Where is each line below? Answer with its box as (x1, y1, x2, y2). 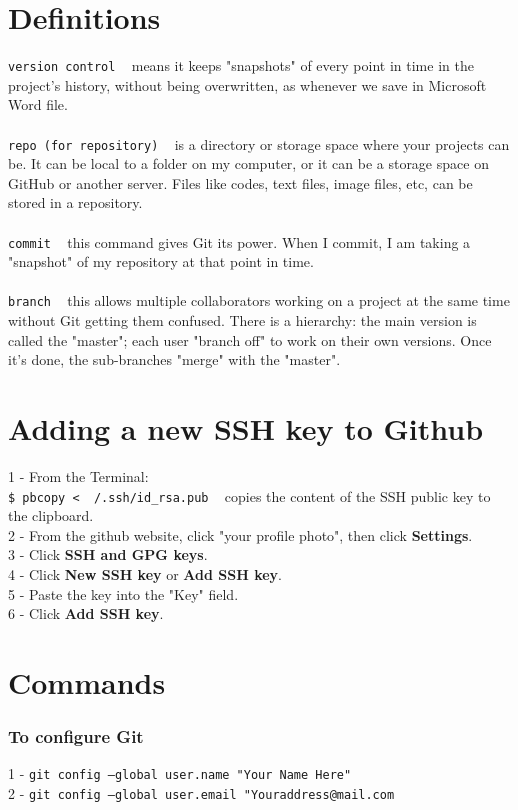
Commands (8, 662, 166, 702)
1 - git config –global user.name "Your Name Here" (8, 763, 352, 784)
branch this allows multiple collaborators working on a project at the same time (8, 290, 510, 311)
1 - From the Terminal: (8, 466, 149, 486)
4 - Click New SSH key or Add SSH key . (8, 564, 283, 585)
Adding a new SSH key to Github (8, 408, 484, 449)
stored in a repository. (8, 192, 143, 213)
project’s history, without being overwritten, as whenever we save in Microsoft (8, 74, 487, 95)
